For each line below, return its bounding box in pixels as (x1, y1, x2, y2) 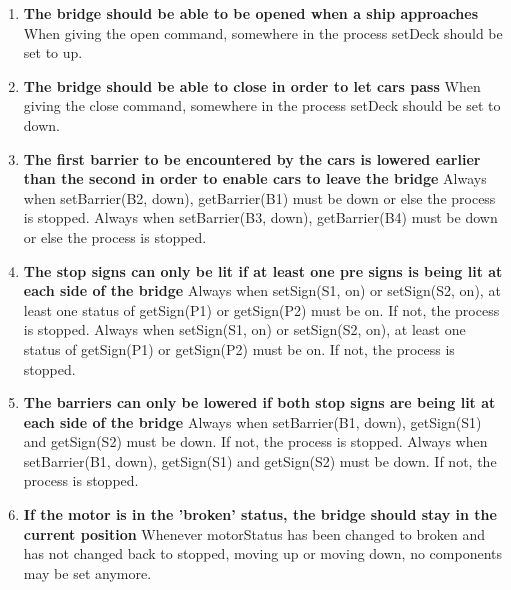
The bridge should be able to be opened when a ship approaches (23, 3, 479, 23)
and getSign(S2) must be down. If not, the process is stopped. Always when (23, 431, 488, 452)
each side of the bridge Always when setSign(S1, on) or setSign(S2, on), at (23, 280, 501, 301)
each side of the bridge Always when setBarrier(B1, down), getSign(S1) (23, 411, 482, 432)
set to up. (23, 42, 83, 63)
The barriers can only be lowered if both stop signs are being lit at (23, 392, 496, 413)
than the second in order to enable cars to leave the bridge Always (23, 168, 487, 189)
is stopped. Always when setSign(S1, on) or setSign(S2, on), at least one (23, 319, 466, 340)
